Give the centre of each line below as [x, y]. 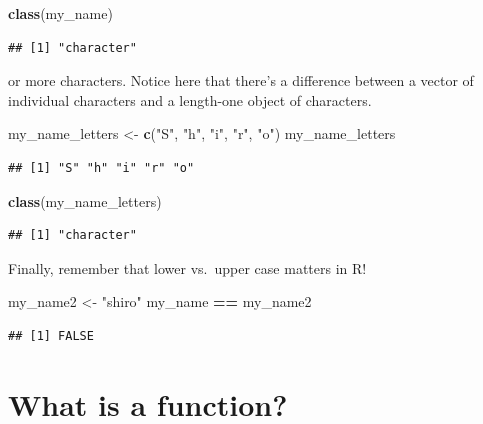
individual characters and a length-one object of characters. [190, 99]
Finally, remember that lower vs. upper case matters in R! [187, 267]
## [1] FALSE [51, 335]
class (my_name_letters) [85, 200]
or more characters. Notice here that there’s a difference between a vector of [241, 80]
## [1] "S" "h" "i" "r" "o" [101, 167]
